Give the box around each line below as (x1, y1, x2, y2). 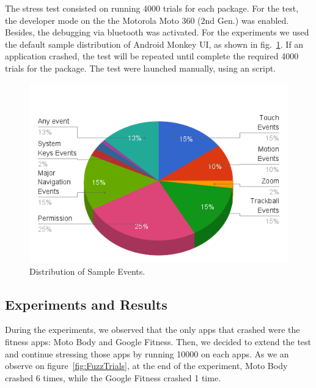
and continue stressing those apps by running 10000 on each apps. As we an (5, 347, 289, 360)
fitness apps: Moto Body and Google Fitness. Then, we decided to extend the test (5, 335, 312, 348)
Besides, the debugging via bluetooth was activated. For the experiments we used (5, 26, 309, 39)
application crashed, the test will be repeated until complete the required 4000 (5, 50, 299, 62)
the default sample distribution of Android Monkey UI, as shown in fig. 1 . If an (5, 37, 304, 50)
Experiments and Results (5, 294, 167, 313)
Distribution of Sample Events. (29, 264, 145, 277)
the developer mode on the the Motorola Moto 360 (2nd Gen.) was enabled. (5, 13, 289, 26)
